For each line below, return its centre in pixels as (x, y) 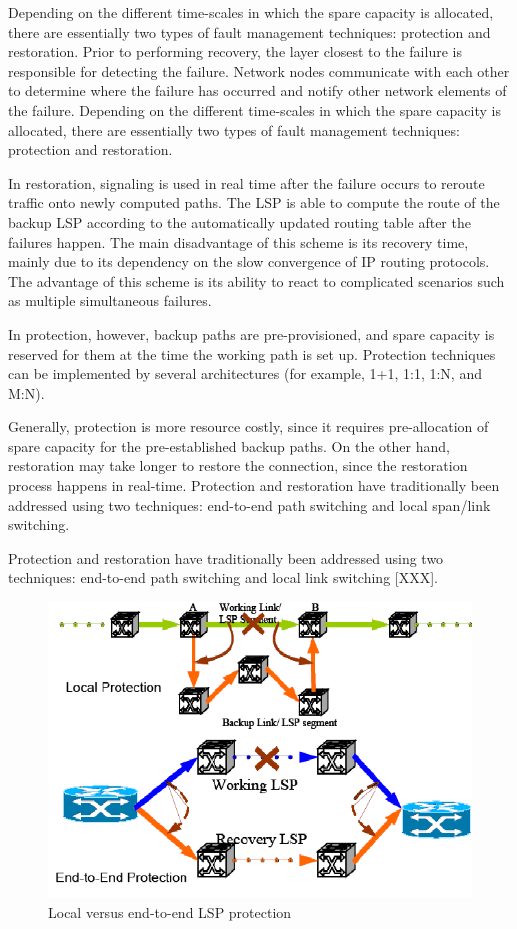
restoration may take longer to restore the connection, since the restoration (238, 465)
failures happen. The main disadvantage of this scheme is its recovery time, (238, 241)
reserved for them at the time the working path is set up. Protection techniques (252, 353)
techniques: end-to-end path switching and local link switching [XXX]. (223, 577)
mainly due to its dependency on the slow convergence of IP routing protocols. (249, 261)
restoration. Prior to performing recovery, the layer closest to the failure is (235, 51)
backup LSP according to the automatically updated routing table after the (239, 221)
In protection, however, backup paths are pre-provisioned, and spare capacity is (251, 333)
